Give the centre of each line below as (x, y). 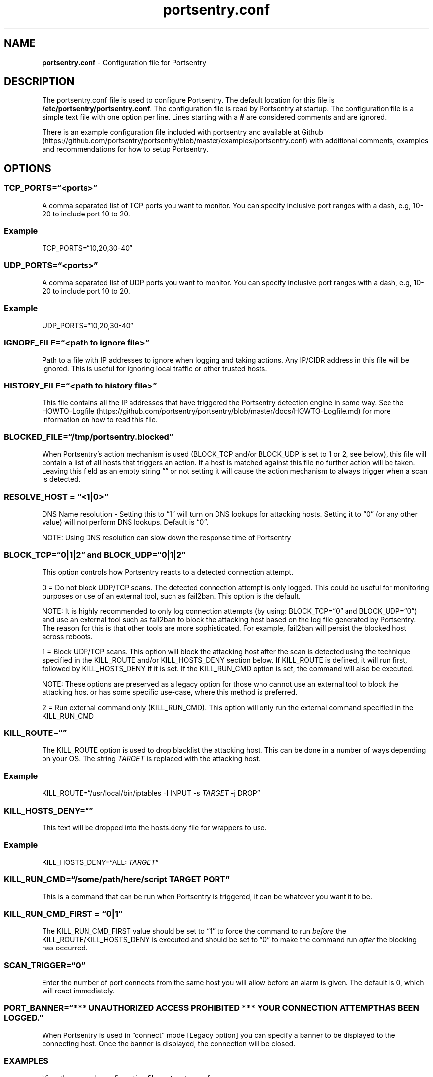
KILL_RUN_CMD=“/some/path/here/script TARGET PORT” (117, 880)
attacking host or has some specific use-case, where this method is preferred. (170, 692)
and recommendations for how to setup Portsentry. (125, 149)
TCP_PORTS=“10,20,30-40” (87, 248)
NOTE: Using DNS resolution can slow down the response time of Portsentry (167, 537)
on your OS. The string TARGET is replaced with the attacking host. (152, 759)
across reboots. (67, 636)
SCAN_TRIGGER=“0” (45, 965)
